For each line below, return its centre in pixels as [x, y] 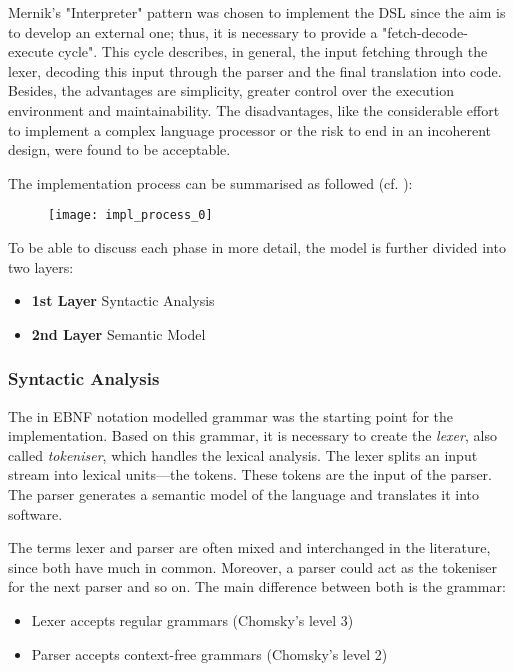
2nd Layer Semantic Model [118, 333]
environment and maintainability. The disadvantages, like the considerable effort [254, 109]
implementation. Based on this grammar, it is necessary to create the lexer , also [252, 435]
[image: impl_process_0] [130, 215]
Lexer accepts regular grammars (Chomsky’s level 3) [192, 619]
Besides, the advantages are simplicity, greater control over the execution [231, 90]
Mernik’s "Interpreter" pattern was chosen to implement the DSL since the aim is [257, 12]
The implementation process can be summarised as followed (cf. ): [210, 182]
